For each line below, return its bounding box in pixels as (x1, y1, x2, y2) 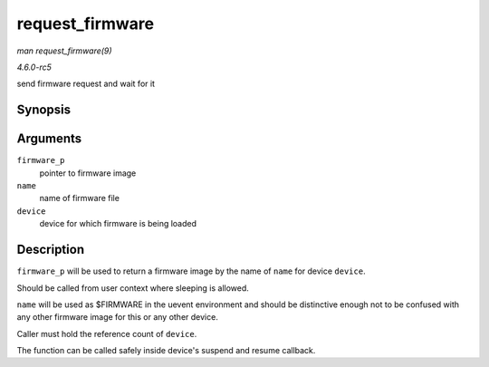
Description (16, 242, 85, 257)
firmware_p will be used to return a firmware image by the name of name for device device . (16, 266, 366, 276)
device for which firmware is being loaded (39, 218, 197, 229)
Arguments (16, 131, 82, 147)
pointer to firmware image (39, 168, 137, 179)
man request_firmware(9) (16, 45, 112, 56)
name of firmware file (39, 193, 120, 204)
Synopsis (16, 102, 72, 118)
